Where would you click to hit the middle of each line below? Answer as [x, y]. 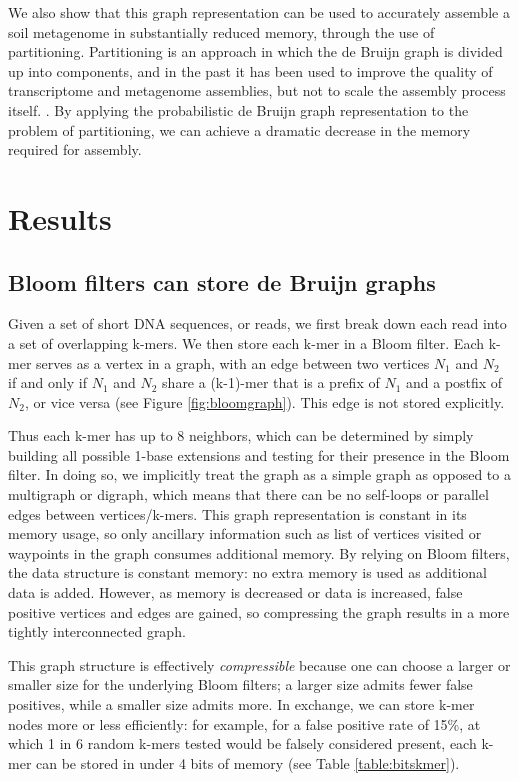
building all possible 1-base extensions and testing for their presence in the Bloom [259, 454]
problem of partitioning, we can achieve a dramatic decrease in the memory [239, 129]
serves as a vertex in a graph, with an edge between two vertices [233, 362]
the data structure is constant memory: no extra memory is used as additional [247, 572]
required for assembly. [75, 149]
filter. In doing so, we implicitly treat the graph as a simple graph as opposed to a [259, 474]
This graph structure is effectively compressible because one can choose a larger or [259, 664]
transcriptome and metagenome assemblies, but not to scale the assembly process [257, 90]
